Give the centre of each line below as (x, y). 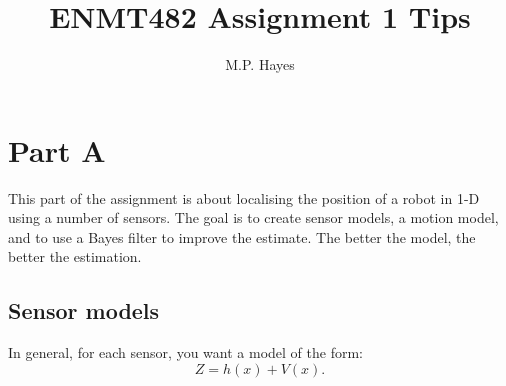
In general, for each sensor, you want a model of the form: (185, 352)
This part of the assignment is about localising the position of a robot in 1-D (244, 197)
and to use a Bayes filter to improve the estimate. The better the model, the (242, 236)
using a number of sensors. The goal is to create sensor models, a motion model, (253, 217)
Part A (57, 149)
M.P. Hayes (260, 64)
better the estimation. (75, 256)
